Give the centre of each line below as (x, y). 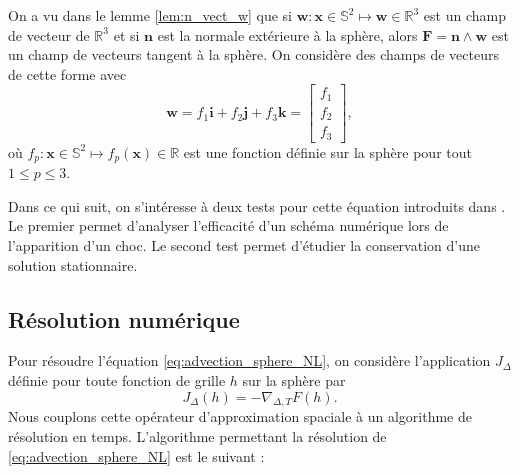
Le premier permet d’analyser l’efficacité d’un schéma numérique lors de (228, 225)
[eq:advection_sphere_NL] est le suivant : (136, 455)
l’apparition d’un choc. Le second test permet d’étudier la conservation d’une (244, 245)
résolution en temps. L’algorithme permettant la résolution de (197, 436)
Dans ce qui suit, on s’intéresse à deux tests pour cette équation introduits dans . (257, 205)
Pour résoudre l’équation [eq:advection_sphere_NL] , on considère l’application (249, 360)
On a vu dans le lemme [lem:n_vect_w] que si (150, 15)
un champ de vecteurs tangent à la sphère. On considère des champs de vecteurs (253, 54)
